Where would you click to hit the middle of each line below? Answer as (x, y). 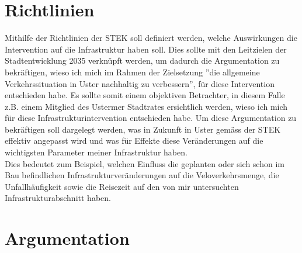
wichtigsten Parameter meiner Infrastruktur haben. (96, 152)
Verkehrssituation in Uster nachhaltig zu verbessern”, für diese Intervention (140, 83)
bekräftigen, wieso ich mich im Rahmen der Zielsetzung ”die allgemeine (132, 72)
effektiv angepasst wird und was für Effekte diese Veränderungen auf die (134, 141)
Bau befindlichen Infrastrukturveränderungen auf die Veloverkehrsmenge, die (142, 175)
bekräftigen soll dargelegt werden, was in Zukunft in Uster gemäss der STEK (143, 129)
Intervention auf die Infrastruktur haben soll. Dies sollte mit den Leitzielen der (146, 49)
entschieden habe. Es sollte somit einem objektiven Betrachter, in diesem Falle (145, 95)
